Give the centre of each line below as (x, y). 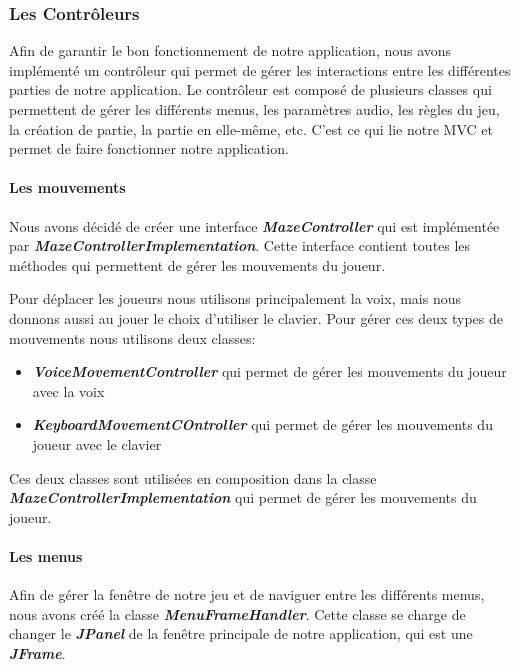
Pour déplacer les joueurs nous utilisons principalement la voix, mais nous (235, 298)
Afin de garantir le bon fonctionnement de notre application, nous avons (230, 50)
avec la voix (68, 390)
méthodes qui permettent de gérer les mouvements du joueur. (197, 264)
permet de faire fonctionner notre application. (149, 148)
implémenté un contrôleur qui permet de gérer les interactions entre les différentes (260, 69)
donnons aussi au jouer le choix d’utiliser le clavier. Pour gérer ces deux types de (256, 317)
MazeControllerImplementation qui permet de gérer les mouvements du (243, 497)
